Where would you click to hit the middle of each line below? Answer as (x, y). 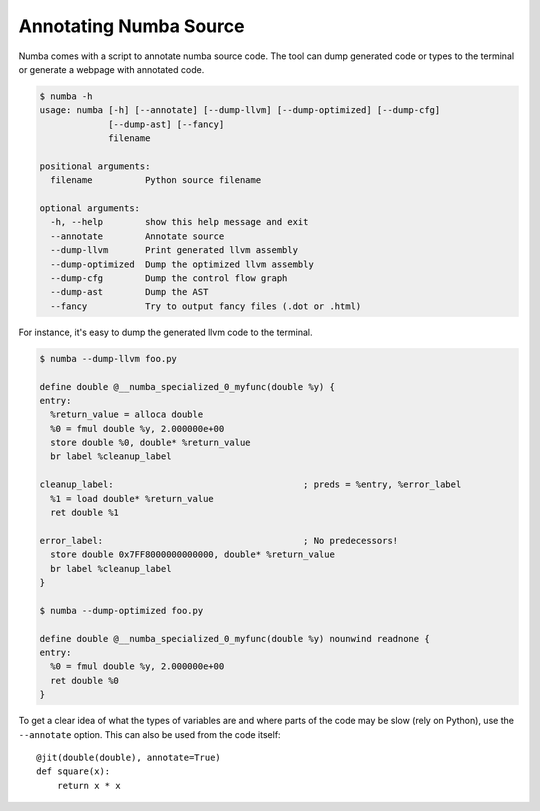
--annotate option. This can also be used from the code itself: (149, 734)
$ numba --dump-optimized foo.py (121, 610)
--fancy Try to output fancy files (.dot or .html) (206, 306)
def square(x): (73, 771)
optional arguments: (89, 208)
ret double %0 (85, 680)
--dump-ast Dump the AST (129, 292)
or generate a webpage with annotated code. (111, 69)
